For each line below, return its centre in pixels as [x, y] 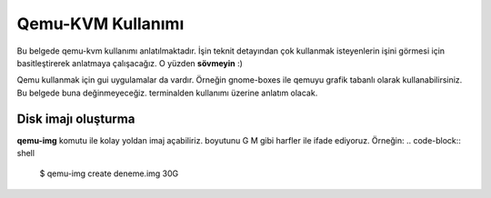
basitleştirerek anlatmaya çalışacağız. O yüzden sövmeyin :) [130, 63]
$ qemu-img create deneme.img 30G [109, 173]
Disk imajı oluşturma [76, 119]
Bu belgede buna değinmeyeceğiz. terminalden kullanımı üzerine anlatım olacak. [167, 93]
